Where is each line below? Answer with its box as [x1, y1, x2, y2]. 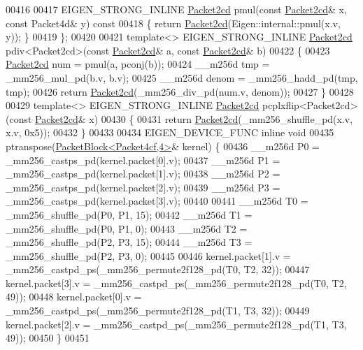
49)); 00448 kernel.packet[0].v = [6, 289, 142, 304]
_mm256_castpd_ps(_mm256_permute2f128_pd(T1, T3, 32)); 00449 [6, 303, 310, 318]
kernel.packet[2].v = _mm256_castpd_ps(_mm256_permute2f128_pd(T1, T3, [6, 316, 347, 331]
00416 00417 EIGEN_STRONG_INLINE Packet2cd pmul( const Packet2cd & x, [6, 2, 347, 16]
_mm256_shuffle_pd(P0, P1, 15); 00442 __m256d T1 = [6, 207, 252, 221]
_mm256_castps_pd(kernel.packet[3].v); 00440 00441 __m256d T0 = [6, 194, 308, 208]
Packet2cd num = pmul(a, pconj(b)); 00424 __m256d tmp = [6, 57, 270, 71]
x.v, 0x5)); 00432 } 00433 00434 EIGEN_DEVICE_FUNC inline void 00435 [6, 125, 334, 140]
